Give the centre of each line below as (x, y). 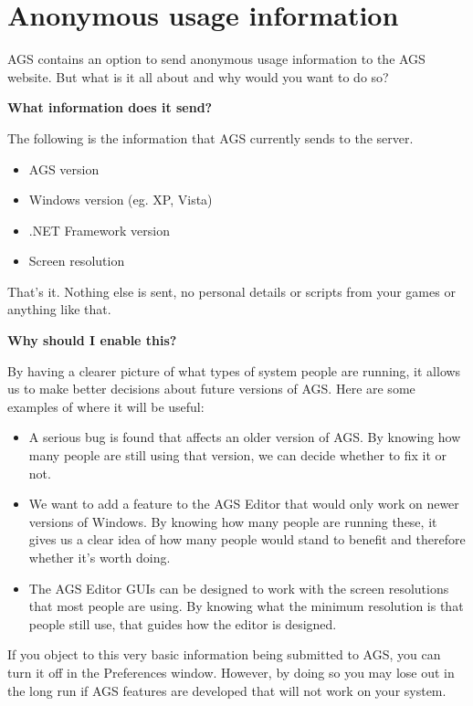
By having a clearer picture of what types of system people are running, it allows (234, 370)
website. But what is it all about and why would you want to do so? (198, 76)
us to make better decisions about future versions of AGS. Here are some (211, 389)
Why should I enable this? (92, 340)
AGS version (64, 169)
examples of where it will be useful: (106, 406)
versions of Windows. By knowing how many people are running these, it (233, 521)
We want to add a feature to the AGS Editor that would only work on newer (244, 504)
